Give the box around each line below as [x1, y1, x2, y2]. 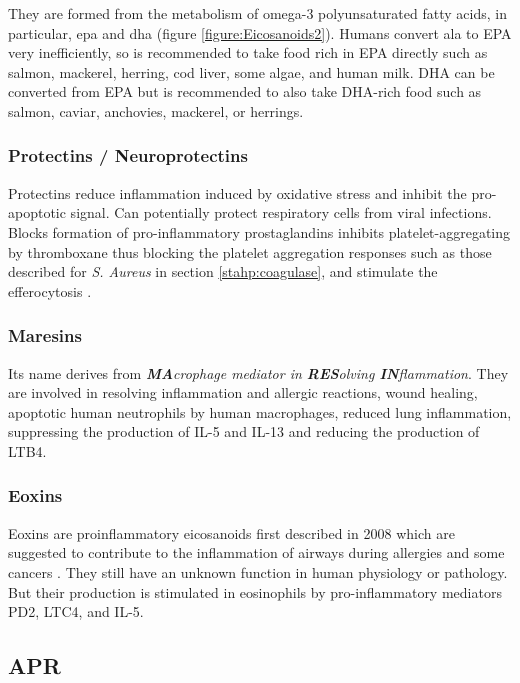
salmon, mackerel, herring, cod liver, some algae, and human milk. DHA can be [8, 61, 495, 82]
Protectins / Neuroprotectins [8, 143, 248, 168]
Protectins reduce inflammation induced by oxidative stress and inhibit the [8, 182, 467, 203]
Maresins [8, 323, 82, 348]
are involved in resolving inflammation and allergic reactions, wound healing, [8, 382, 478, 403]
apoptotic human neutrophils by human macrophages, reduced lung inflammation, [8, 401, 512, 422]
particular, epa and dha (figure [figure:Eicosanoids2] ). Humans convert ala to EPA [8, 22, 512, 43]
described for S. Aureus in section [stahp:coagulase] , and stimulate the [8, 261, 438, 282]
